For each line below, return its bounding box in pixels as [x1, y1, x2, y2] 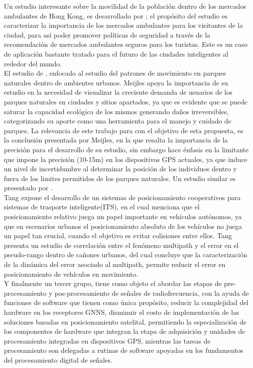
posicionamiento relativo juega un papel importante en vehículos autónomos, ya [4, 211, 242, 222]
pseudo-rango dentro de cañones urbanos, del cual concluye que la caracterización [4, 249, 247, 260]
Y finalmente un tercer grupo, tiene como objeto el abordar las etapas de [4, 278, 222, 288]
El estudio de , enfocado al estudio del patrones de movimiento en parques [4, 68, 226, 78]
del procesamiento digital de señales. [4, 354, 113, 365]
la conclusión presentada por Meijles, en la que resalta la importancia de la [4, 135, 228, 145]
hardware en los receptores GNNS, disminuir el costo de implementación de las [4, 307, 239, 317]
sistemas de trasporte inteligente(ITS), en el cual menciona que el [4, 202, 200, 212]
